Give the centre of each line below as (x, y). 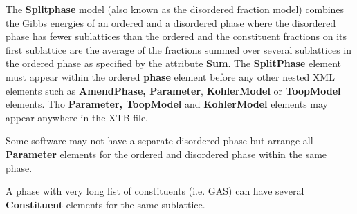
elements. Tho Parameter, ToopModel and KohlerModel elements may (167, 104)
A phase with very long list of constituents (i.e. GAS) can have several (155, 191)
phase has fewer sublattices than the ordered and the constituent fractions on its (176, 36)
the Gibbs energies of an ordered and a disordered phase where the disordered (171, 22)
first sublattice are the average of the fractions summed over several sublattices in (179, 49)
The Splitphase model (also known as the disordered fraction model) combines (175, 9)
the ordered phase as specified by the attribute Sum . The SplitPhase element (174, 63)
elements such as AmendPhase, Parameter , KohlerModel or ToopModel (173, 90)
